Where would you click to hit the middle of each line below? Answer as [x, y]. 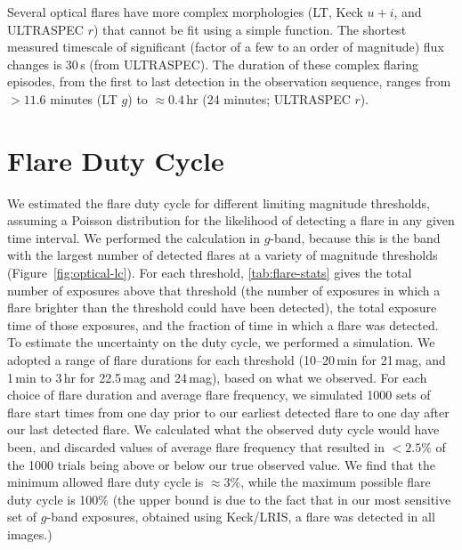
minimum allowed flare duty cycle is [105, 482]
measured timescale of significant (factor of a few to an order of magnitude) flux [226, 47]
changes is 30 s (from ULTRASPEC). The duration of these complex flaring [213, 64]
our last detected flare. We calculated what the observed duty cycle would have [223, 429]
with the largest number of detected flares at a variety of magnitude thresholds [223, 255]
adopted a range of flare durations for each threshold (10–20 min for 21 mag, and [227, 360]
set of [22, 517]
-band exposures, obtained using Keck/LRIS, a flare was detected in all [241, 517]
